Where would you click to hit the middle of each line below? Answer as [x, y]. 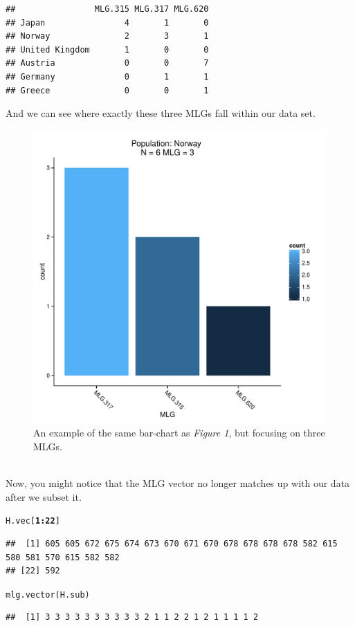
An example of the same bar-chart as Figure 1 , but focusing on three [179, 433]
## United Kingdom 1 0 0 [107, 49]
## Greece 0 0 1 [107, 90]
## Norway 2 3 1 [107, 36]
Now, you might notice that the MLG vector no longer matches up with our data [178, 483]
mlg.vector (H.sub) [48, 595]
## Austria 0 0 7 [107, 63]
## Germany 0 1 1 [107, 76]
